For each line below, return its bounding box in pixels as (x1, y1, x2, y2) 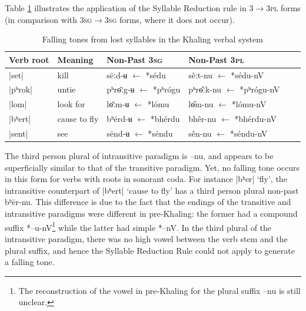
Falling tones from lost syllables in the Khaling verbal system (42, 33, 263, 45)
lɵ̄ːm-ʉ (107, 98, 129, 110)
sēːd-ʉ (107, 68, 128, 81)
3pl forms (266, 2, 301, 14)
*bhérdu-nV (234, 113, 277, 125)
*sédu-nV (231, 68, 264, 81)
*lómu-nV (231, 98, 267, 110)
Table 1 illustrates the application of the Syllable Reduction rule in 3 (5, 2, 254, 14)
